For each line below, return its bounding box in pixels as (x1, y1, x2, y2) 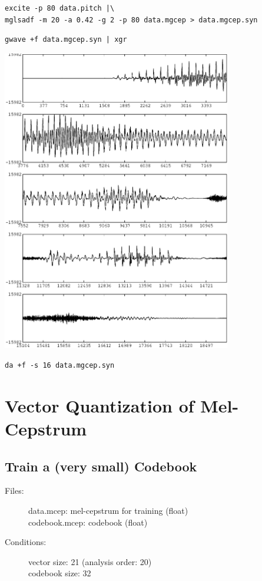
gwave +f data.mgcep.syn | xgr (5, 35, 127, 44)
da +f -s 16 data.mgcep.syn (5, 361, 115, 370)
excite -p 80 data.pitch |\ (5, 4, 115, 12)
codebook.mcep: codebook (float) (28, 516, 148, 528)
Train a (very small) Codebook (5, 457, 197, 475)
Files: (5, 484, 24, 497)
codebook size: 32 (28, 567, 91, 579)
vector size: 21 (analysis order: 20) (28, 555, 152, 567)
